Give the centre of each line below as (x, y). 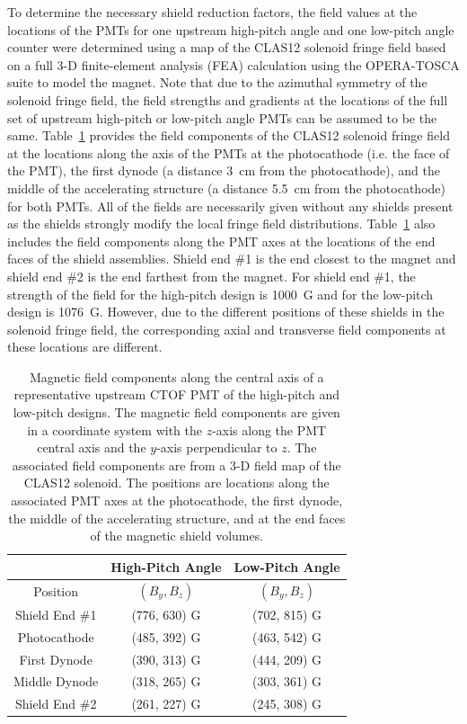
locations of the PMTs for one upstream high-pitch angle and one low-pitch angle (231, 29)
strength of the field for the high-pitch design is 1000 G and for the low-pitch (220, 294)
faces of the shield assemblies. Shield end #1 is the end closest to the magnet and (232, 259)
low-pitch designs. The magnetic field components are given (176, 412)
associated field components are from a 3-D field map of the (176, 465)
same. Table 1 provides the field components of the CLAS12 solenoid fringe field (229, 135)
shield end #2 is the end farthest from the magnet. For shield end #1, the (211, 276)
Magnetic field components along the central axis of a (176, 376)
